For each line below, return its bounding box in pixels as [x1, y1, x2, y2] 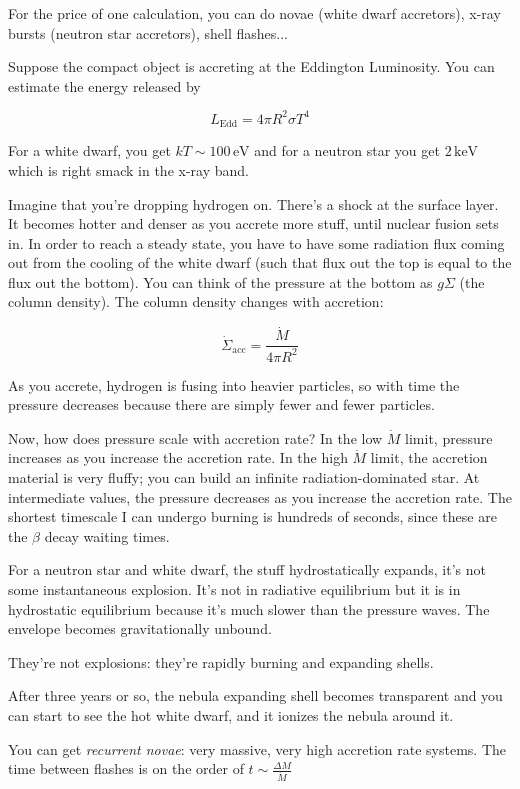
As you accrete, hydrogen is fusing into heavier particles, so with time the [8, 374, 460, 395]
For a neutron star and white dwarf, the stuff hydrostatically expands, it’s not [8, 559, 486, 580]
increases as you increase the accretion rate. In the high [8, 447, 348, 468]
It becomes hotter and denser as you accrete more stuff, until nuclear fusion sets [8, 213, 499, 234]
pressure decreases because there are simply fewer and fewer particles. [8, 394, 435, 415]
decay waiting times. [44, 525, 170, 546]
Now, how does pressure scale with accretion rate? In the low [8, 427, 383, 448]
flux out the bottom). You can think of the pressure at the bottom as [8, 271, 433, 292]
